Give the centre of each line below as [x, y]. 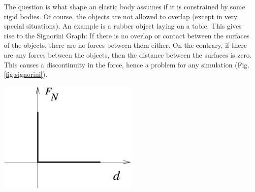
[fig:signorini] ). [26, 74]
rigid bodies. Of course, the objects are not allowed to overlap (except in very [121, 16]
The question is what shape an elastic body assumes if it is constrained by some [125, 6]
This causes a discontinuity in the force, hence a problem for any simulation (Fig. [127, 64]
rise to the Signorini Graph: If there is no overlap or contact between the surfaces [127, 35]
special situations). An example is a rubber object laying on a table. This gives [123, 26]
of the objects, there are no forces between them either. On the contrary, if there [126, 45]
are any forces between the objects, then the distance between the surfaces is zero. [128, 54]
